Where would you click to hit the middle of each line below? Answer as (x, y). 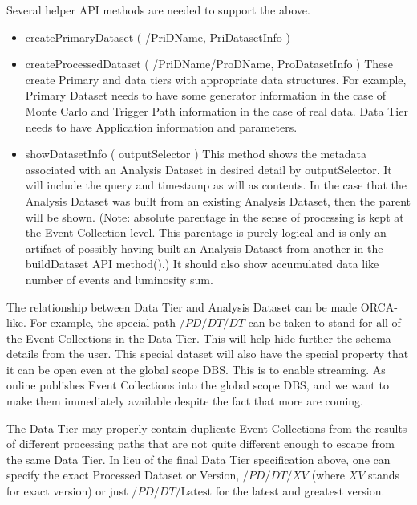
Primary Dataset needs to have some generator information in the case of (206, 95)
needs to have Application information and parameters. (161, 126)
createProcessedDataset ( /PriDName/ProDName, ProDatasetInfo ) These (209, 64)
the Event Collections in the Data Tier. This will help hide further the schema (199, 338)
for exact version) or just (67, 491)
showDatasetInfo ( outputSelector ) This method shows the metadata (196, 154)
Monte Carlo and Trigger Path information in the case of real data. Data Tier (217, 110)
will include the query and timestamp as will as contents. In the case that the (216, 185)
